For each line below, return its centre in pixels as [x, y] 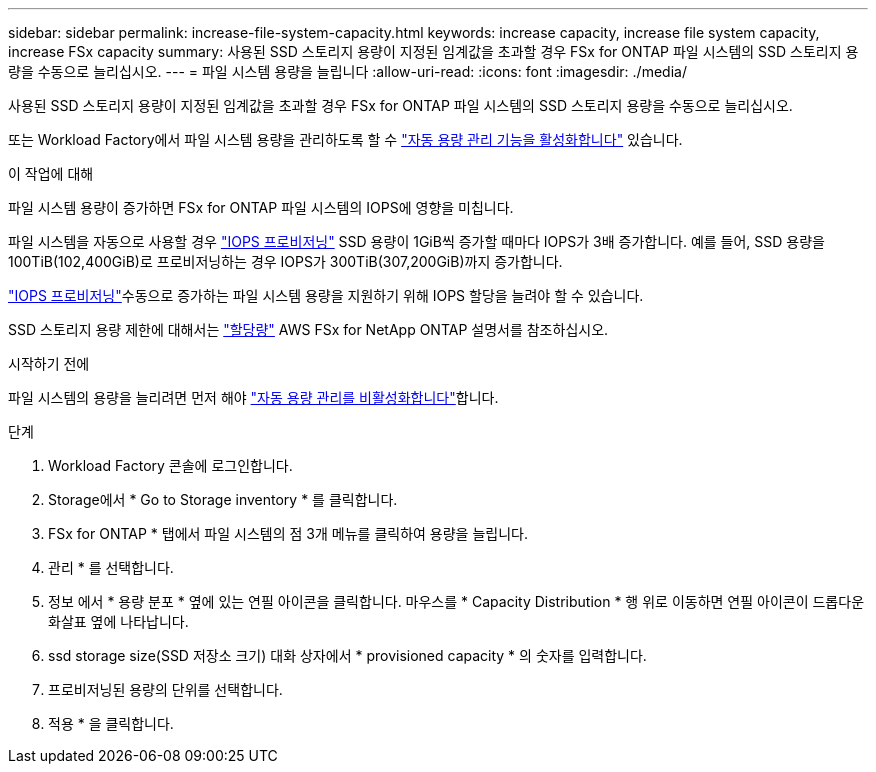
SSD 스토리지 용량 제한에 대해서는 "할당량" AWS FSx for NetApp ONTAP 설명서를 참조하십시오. [308, 329]
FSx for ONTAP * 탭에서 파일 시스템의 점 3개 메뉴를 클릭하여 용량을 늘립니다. [288, 533]
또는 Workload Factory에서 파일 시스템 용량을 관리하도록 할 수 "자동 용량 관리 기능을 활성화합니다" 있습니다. [345, 139]
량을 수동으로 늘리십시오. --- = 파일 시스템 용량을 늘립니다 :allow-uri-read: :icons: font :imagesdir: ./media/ [347, 71]
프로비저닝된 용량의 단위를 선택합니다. [165, 689]
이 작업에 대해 [51, 173]
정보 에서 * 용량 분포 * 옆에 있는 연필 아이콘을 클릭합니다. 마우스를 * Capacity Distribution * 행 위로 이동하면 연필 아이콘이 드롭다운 [456, 601]
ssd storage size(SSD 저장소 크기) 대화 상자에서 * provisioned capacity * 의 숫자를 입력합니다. [347, 655]
